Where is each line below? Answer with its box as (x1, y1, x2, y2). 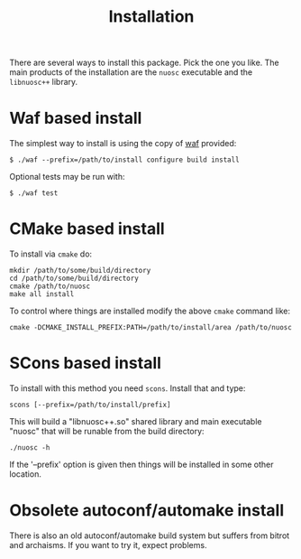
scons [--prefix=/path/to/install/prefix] (9, 400, 171, 409)
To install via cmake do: (9, 248, 93, 259)
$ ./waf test (9, 189, 59, 198)
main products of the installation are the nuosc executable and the (9, 67, 253, 78)
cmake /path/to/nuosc (9, 282, 91, 291)
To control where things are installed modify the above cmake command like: (9, 305, 291, 317)
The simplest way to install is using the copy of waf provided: (9, 138, 237, 149)
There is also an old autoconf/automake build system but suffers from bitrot (9, 530, 290, 541)
